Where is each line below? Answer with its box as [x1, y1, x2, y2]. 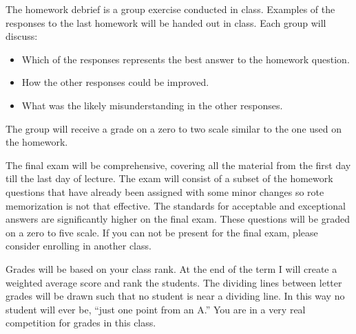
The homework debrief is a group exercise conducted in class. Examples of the [6, 2, 335, 16]
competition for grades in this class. [6, 315, 156, 330]
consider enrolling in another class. [6, 238, 151, 253]
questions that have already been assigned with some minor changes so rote [6, 184, 324, 199]
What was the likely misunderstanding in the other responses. [21, 98, 283, 112]
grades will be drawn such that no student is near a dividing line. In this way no [6, 289, 345, 303]
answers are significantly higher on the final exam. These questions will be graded [6, 212, 350, 226]
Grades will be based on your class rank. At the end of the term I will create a [6, 261, 337, 276]
